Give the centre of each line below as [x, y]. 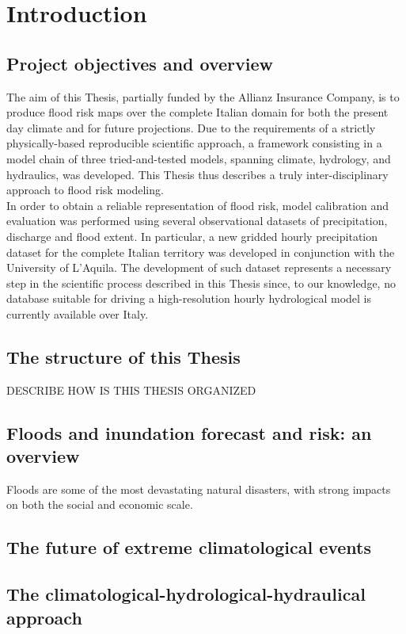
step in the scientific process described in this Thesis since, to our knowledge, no [201, 283]
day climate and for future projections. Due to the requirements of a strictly [191, 127]
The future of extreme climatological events [189, 547]
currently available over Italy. [78, 313]
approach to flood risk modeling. [85, 190]
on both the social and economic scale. [100, 504]
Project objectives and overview [140, 63]
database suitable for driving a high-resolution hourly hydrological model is [189, 298]
